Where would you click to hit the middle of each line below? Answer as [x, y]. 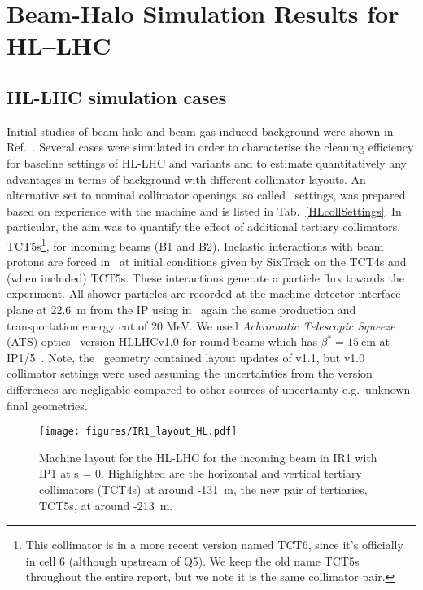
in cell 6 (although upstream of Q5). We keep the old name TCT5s [192, 560]
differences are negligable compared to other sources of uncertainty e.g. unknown [209, 389]
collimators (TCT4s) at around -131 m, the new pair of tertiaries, [203, 489]
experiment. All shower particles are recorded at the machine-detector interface [204, 293]
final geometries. [47, 405]
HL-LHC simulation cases [117, 96]
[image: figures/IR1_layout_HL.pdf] [138, 432]
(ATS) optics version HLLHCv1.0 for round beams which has [162, 341]
